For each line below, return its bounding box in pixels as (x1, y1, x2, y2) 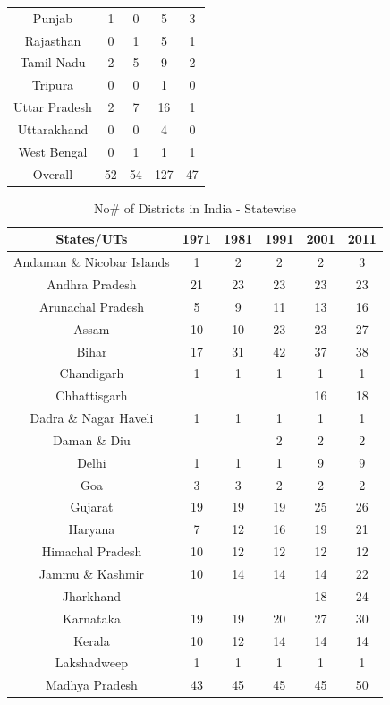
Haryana (68, 520, 115, 538)
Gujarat (70, 497, 114, 516)
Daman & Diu (53, 430, 131, 449)
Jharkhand (62, 586, 122, 605)
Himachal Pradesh (41, 542, 142, 561)
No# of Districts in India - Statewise (93, 198, 296, 217)
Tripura (31, 75, 74, 94)
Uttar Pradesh (13, 98, 92, 116)
